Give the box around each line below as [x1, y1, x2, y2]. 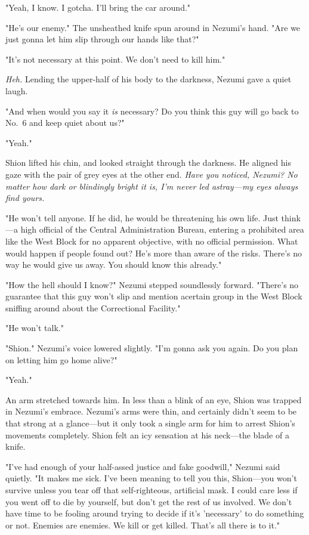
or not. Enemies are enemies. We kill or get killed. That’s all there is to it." [5, 518, 280, 531]
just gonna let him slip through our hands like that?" [5, 33, 199, 45]
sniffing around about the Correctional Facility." [5, 301, 181, 314]
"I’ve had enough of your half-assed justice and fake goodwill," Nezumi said [5, 460, 280, 472]
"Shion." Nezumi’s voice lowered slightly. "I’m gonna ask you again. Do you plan [5, 342, 298, 354]
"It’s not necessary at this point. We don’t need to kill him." [5, 52, 225, 65]
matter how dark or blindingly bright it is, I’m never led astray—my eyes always [5, 180, 298, 192]
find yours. [5, 191, 45, 204]
